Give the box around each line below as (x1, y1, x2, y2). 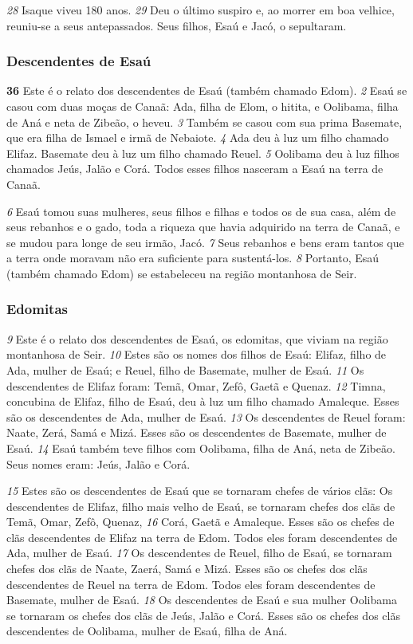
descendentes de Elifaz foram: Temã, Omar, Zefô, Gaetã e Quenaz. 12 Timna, (6, 377, 386, 394)
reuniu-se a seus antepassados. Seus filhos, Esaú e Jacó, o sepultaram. (6, 17, 347, 33)
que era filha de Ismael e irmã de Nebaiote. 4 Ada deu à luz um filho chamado (6, 129, 389, 146)
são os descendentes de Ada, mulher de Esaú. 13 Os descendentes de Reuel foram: (6, 408, 406, 425)
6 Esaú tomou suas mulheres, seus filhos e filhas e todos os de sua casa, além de (6, 202, 396, 219)
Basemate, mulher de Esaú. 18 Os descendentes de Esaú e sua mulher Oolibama (6, 591, 397, 608)
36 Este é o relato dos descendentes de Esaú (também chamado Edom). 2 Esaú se (6, 82, 407, 99)
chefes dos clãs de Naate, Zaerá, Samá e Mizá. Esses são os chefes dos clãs (6, 560, 368, 577)
